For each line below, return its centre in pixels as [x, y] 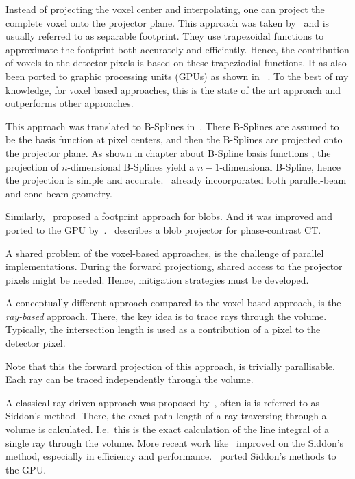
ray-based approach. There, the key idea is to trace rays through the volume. [166, 316]
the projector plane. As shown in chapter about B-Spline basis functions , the [168, 152]
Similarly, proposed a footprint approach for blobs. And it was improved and [169, 216]
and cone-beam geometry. [59, 193]
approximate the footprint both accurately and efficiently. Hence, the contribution [177, 49]
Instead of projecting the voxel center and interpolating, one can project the [165, 9]
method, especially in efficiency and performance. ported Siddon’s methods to [171, 456]
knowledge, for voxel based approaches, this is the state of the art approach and [173, 89]
